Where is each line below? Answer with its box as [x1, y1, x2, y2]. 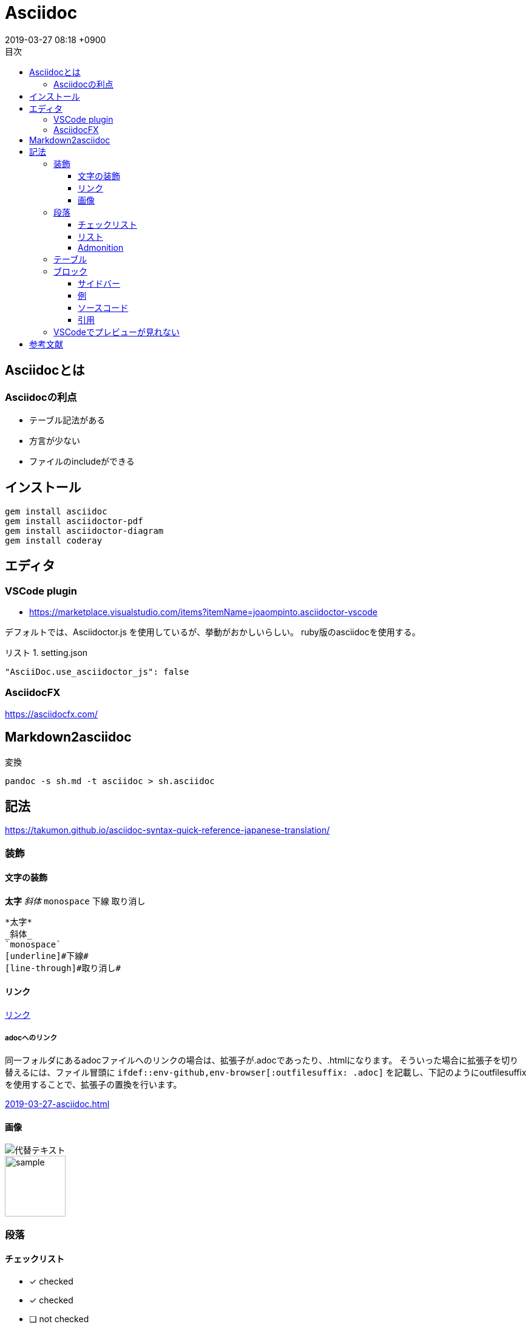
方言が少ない [29, 435, 80, 446]
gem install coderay [5, 535, 103, 545]
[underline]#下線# [5, 951, 89, 961]
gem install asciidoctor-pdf [5, 516, 143, 526]
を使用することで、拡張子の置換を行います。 [5, 1079, 182, 1090]
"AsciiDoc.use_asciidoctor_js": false [5, 667, 189, 677]
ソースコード [78, 302, 129, 313]
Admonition [78, 242, 124, 253]
